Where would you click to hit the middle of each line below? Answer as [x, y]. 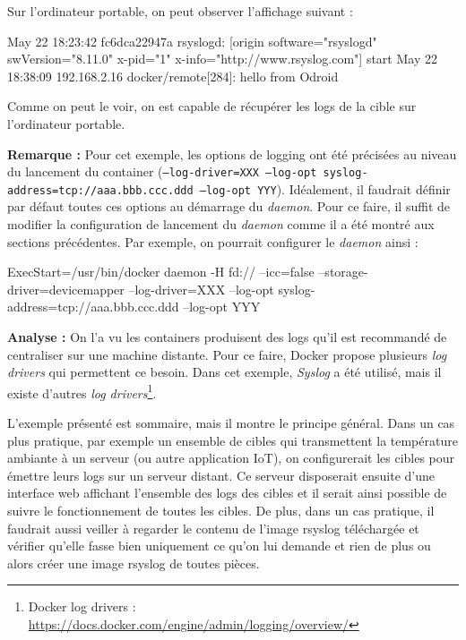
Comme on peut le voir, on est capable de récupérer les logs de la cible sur [212, 106]
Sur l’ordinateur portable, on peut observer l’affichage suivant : [180, 11]
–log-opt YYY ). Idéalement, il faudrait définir [325, 188]
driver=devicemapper [66, 289]
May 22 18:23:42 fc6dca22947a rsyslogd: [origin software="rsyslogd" [192, 41]
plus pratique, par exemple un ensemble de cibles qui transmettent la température [233, 440]
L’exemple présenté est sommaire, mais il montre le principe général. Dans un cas [231, 423]
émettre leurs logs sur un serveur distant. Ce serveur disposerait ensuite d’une [221, 475]
